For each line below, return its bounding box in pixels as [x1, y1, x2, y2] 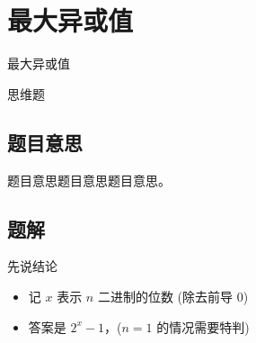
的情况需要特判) [156, 317, 250, 336]
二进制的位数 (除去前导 [97, 286, 233, 305]
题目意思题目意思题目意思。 [7, 170, 171, 189]
